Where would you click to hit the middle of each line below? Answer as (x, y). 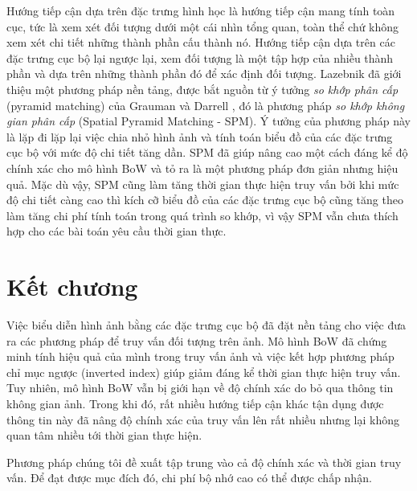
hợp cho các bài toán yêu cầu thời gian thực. (117, 231)
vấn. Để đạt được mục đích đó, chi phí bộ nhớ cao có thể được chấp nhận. (189, 478)
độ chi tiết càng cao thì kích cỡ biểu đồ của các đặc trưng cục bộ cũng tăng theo (205, 200)
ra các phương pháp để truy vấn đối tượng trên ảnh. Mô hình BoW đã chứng (197, 340)
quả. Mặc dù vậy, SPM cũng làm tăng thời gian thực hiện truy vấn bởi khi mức (203, 184)
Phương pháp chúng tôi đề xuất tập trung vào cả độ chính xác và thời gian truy (204, 462)
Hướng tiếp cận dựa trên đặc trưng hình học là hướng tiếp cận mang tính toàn (201, 10)
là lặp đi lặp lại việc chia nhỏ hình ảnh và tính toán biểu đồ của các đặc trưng (200, 136)
